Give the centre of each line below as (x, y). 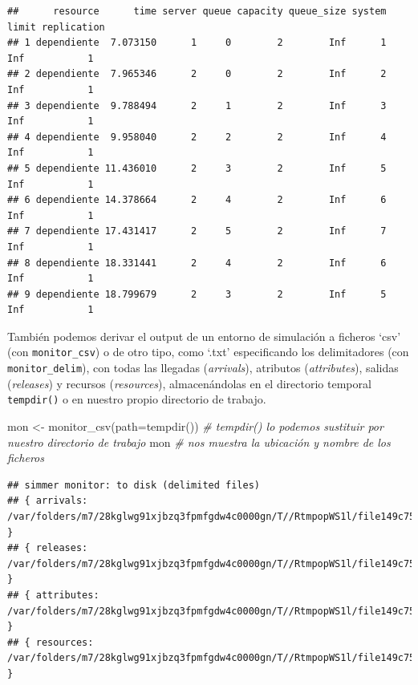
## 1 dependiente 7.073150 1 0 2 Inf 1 (197, 43)
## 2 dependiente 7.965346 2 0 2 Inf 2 (197, 74)
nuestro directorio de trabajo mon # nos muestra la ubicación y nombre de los (199, 442)
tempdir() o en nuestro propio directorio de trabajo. (137, 399)
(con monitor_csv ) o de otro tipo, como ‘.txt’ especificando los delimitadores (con (208, 352)
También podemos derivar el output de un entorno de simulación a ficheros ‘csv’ (204, 336)
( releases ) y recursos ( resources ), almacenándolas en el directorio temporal (189, 383)
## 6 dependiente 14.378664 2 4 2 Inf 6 (197, 200)
